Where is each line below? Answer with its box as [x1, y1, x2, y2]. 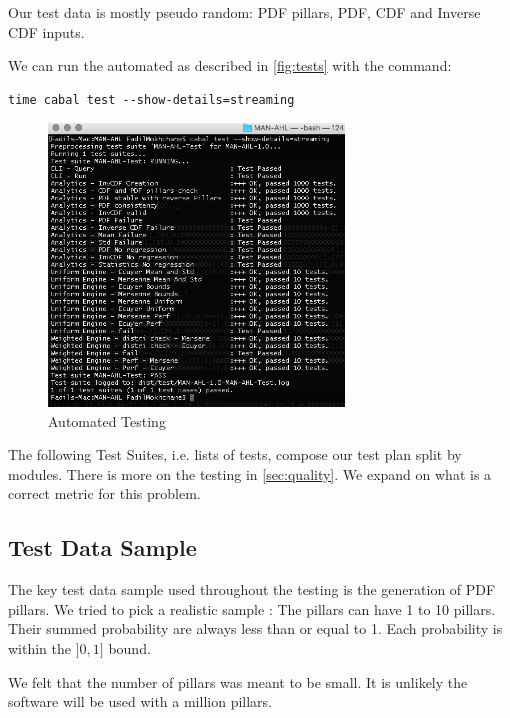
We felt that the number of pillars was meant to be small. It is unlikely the [8, 671, 468, 692]
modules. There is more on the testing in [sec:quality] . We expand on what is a [8, 463, 492, 484]
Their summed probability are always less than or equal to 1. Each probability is [8, 618, 503, 639]
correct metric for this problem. [8, 483, 201, 504]
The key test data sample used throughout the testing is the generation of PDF [8, 579, 496, 600]
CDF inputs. [8, 21, 85, 42]
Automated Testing [48, 410, 166, 431]
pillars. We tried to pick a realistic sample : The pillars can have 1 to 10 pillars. [8, 598, 496, 619]
